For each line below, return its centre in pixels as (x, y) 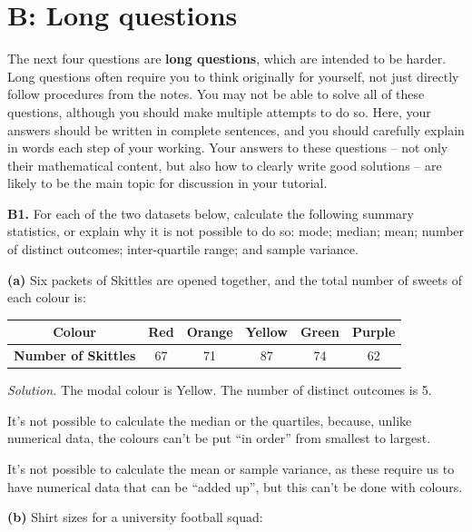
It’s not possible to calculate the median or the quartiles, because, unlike (210, 420)
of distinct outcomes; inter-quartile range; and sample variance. (183, 249)
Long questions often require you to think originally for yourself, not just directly (233, 76)
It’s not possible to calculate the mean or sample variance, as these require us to (231, 469)
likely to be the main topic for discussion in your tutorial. (167, 183)
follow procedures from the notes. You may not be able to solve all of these (216, 94)
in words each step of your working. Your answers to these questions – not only (228, 148)
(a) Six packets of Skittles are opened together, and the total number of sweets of (235, 279)
